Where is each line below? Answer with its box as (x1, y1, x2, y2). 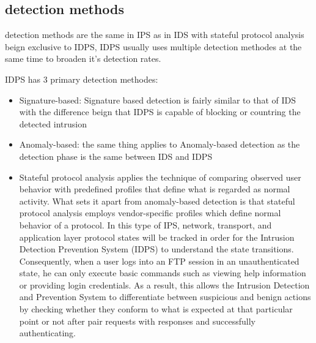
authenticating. (19, 326, 76, 339)
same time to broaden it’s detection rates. (5, 52, 161, 65)
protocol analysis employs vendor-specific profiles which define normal (19, 206, 281, 219)
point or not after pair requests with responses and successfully (19, 314, 255, 327)
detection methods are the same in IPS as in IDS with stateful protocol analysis (5, 28, 304, 41)
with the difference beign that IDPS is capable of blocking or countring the (19, 105, 301, 118)
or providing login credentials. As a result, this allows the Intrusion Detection (19, 278, 310, 291)
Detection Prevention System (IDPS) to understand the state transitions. (19, 243, 294, 255)
